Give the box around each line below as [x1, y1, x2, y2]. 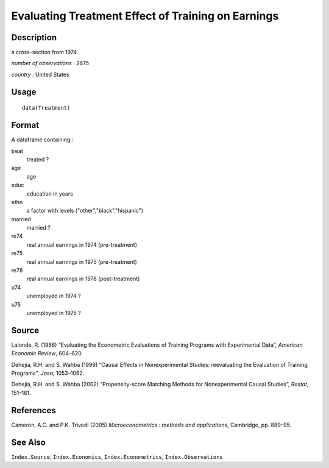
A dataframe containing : [11, 136, 74, 143]
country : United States [11, 71, 69, 78]
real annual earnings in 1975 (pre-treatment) [26, 258, 137, 265]
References [11, 405, 56, 416]
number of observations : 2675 [11, 60, 90, 67]
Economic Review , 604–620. [11, 350, 83, 357]
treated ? [26, 155, 49, 163]
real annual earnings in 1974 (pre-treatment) [26, 241, 137, 248]
